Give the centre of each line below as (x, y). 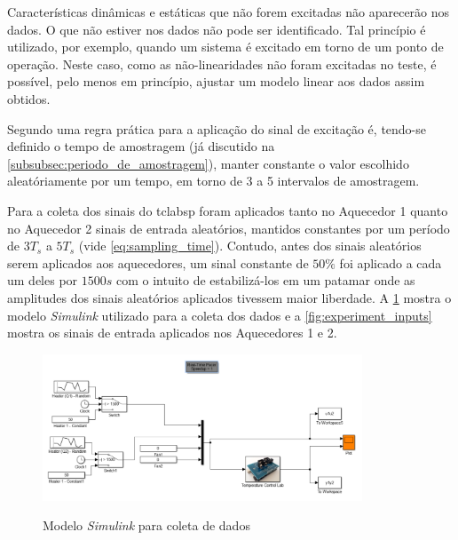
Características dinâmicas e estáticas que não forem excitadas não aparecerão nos (229, 12)
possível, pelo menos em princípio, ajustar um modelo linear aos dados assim (216, 81)
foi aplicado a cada (391, 262)
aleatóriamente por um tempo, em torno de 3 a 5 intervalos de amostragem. (213, 181)
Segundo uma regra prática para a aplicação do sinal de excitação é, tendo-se (217, 128)
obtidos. (29, 98)
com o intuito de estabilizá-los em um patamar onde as (265, 280)
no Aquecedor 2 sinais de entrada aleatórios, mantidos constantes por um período (229, 228)
